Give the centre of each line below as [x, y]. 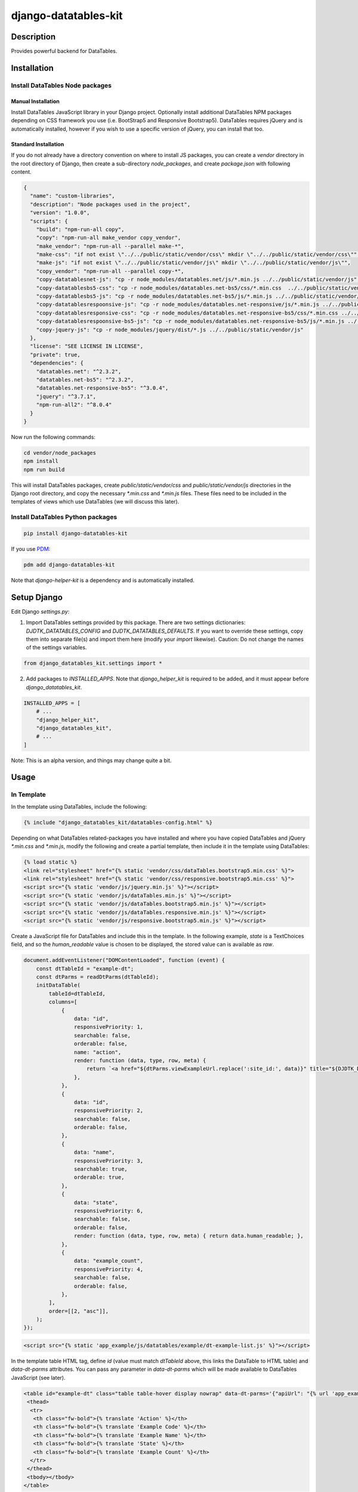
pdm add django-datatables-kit [70, 565]
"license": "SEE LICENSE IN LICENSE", [87, 346]
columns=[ [63, 1002]
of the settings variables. [56, 648]
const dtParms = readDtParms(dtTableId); [98, 977]
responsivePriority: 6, [108, 1211]
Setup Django [37, 597]
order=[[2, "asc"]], [79, 1311]
